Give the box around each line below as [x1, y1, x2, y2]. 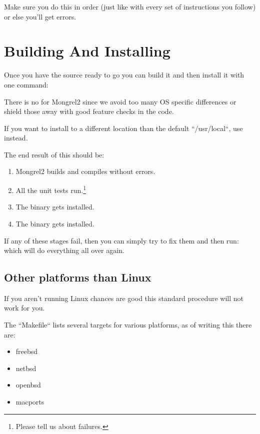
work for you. [4, 302, 45, 313]
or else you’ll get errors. [4, 11, 76, 21]
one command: [4, 79, 48, 89]
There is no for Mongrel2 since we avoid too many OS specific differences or [4, 96, 236, 106]
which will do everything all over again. [4, 245, 124, 255]
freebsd [15, 346, 38, 356]
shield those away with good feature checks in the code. [4, 106, 174, 116]
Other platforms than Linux [4, 269, 151, 285]
